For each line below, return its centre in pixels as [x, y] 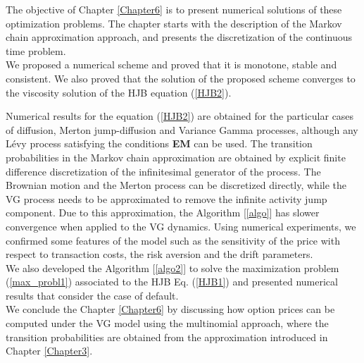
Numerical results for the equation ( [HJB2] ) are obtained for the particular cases [180, 116]
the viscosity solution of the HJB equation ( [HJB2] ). [119, 92]
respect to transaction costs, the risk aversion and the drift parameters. [159, 254]
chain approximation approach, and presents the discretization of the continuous [179, 37]
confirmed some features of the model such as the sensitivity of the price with [173, 240]
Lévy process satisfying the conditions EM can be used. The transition [159, 143]
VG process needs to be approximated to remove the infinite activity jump [167, 198]
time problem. [36, 50]
